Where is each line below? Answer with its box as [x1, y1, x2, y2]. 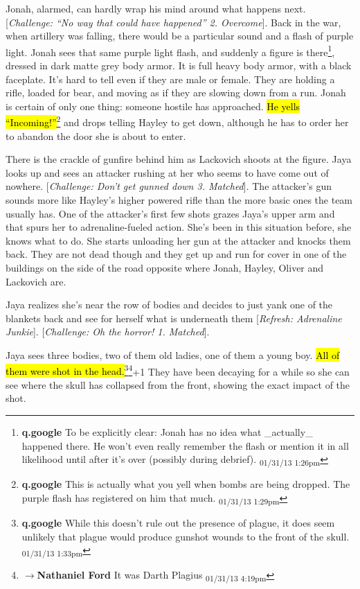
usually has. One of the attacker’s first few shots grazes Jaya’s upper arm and [6, 206, 335, 220]
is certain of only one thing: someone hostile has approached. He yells [6, 98, 300, 113]
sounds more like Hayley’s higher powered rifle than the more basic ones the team [6, 193, 353, 207]
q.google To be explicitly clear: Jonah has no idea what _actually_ [21, 425, 313, 439]
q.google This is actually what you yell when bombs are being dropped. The [21, 477, 350, 491]
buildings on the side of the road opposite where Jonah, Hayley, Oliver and [6, 261, 324, 274]
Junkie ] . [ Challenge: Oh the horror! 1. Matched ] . [6, 324, 210, 339]
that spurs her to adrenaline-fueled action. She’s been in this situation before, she [6, 220, 352, 234]
